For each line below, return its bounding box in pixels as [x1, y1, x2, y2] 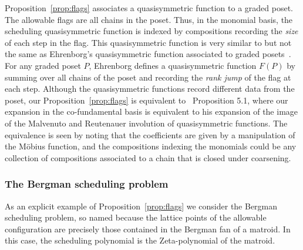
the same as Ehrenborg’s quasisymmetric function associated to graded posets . [5, 48, 291, 60]
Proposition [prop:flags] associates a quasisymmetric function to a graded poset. [5, 2, 294, 14]
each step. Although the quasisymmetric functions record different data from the [5, 82, 295, 95]
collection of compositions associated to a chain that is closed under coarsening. [5, 151, 291, 164]
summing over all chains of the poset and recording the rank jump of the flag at [5, 71, 291, 83]
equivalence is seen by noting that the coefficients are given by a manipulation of [5, 128, 295, 141]
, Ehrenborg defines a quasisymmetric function [89, 59, 257, 71]
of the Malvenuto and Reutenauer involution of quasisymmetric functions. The [5, 116, 288, 129]
